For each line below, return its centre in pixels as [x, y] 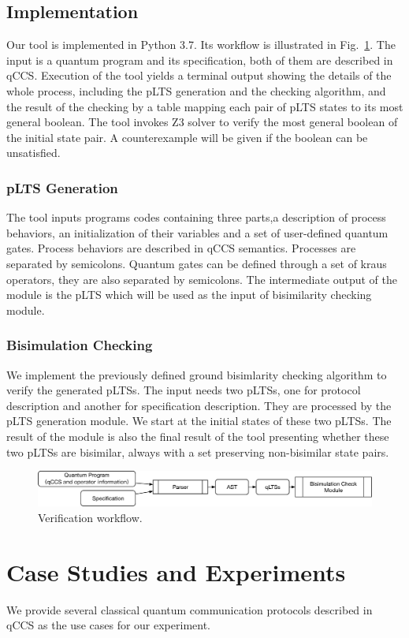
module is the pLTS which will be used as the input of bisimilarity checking [189, 295]
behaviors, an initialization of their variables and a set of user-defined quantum [197, 232]
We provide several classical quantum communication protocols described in [190, 609]
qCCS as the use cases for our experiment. [108, 625]
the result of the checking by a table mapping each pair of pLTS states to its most [205, 106]
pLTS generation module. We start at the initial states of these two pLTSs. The [199, 421]
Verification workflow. [90, 517]
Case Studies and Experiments [176, 571]
